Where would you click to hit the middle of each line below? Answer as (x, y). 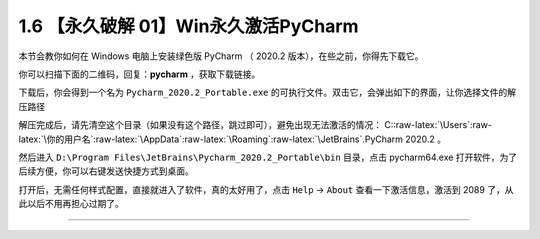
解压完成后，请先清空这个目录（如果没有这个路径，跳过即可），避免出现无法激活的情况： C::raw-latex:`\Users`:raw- (255, 125)
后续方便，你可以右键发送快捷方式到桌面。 (106, 171)
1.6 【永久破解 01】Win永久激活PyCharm (188, 26)
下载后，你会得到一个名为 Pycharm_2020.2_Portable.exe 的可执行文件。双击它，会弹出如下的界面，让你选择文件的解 (267, 92)
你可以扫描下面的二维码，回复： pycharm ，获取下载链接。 (139, 74)
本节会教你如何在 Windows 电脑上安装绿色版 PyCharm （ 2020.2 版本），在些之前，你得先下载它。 (221, 56)
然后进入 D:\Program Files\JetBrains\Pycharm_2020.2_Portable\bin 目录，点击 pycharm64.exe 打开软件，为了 (268, 157)
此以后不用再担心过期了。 (71, 204)
